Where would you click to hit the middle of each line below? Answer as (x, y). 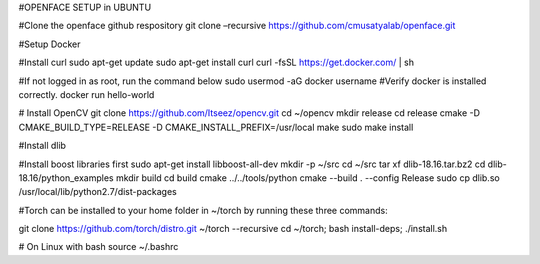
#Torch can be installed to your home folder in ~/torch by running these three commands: (203, 210)
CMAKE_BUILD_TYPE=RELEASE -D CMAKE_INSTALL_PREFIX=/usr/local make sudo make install (216, 127)
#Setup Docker (49, 44)
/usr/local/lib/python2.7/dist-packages (97, 192)
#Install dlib (42, 146)
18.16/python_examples (66, 177)
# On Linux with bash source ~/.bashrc (98, 247)
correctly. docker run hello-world (86, 94)
